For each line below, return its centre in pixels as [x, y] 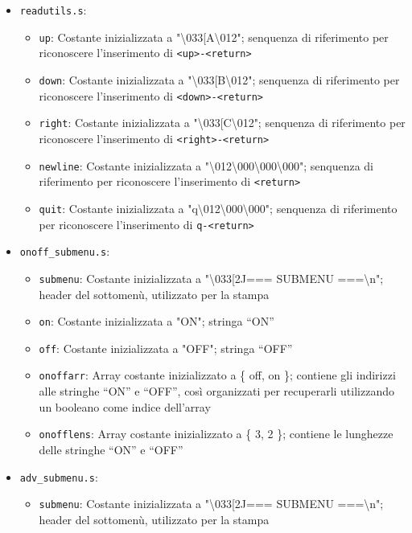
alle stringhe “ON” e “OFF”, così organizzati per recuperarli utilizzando [216, 391]
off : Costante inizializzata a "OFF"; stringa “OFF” [166, 348]
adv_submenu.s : [59, 476]
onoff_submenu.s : [65, 251]
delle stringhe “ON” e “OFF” [111, 449]
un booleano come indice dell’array [125, 406]
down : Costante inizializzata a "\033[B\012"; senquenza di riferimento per [219, 79]
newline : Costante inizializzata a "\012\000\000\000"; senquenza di [206, 165]
